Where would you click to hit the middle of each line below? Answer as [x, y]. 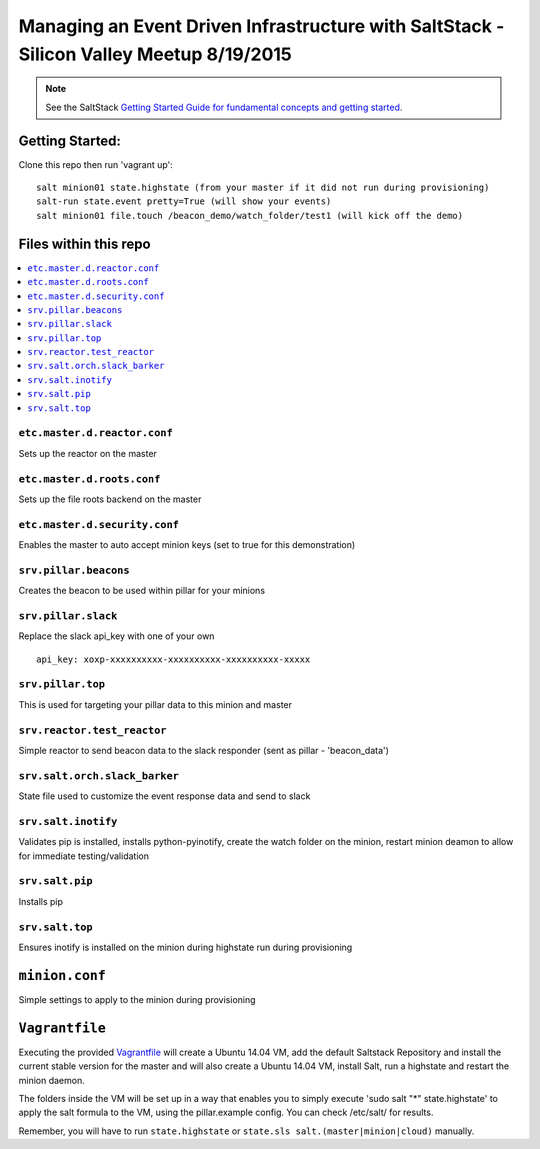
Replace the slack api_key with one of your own [116, 636]
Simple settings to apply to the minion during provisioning [137, 999]
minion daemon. [51, 1080]
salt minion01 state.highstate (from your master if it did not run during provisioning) [263, 188]
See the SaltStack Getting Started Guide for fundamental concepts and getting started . [224, 107]
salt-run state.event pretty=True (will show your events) [184, 201]
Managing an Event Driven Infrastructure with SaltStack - [261, 26]
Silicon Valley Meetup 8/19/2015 [155, 54]
